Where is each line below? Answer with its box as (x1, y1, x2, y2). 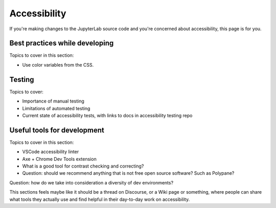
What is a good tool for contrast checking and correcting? (22, 163, 144, 169)
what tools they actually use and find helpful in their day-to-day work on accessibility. (9, 196, 190, 202)
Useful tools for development (9, 126, 105, 134)
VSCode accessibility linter (22, 149, 79, 155)
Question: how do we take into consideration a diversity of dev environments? (9, 179, 174, 185)
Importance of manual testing (22, 98, 84, 105)
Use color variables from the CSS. (22, 61, 94, 68)
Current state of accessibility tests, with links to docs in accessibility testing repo (22, 112, 193, 118)
